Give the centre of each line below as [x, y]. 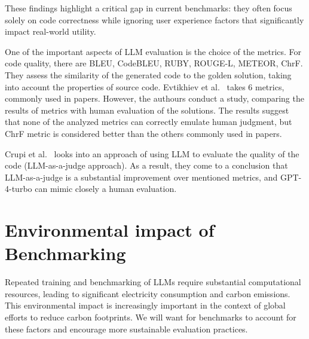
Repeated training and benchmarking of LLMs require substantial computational [153, 282]
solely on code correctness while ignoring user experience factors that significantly [154, 19]
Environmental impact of [110, 230]
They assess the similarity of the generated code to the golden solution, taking [148, 74]
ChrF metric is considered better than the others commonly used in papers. [143, 133]
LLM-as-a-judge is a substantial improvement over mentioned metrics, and [141, 177]
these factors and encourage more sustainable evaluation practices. [126, 329]
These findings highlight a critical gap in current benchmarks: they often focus [149, 8]
